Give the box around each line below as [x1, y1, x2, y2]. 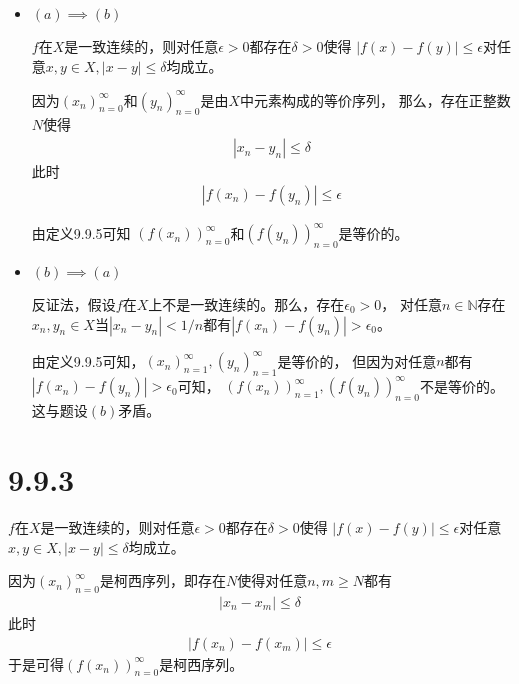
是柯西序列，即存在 [99, 570, 226, 591]
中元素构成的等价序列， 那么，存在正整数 [240, 89, 511, 110]
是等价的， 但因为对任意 [277, 350, 437, 371]
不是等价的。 [419, 375, 504, 396]
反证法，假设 [31, 294, 116, 315]
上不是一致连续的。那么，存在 [148, 294, 345, 315]
